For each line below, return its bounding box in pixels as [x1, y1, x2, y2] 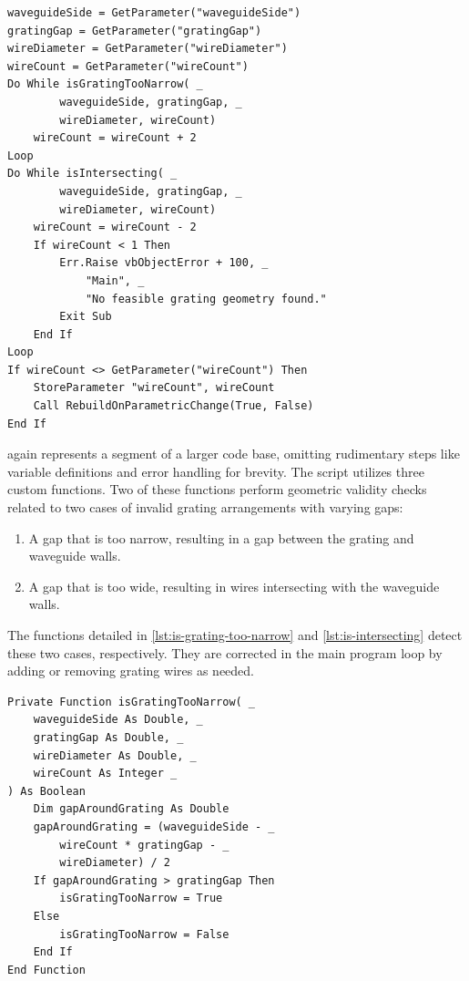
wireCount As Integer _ [33, 767, 178, 780]
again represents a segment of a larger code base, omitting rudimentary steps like [7, 444, 460, 463]
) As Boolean [7, 784, 86, 798]
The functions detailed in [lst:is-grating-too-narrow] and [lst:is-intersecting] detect [7, 625, 463, 644]
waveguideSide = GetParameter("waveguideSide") [7, 6, 301, 19]
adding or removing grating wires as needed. [7, 661, 254, 680]
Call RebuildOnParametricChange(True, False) [33, 399, 314, 413]
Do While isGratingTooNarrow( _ [7, 77, 203, 91]
